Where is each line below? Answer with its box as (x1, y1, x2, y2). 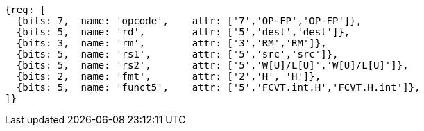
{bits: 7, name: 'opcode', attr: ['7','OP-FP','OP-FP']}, (16, 15, 362, 26)
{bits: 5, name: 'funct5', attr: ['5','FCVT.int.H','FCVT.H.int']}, (16, 82, 421, 93)
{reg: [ (5, 4, 46, 15)
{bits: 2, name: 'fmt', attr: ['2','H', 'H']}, (16, 71, 321, 82)
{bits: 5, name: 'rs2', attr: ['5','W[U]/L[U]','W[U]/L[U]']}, (16, 60, 409, 71)
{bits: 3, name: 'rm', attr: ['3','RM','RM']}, (16, 37, 327, 49)
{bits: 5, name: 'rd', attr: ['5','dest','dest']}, (16, 26, 350, 37)
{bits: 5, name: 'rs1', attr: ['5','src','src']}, (16, 49, 339, 60)
